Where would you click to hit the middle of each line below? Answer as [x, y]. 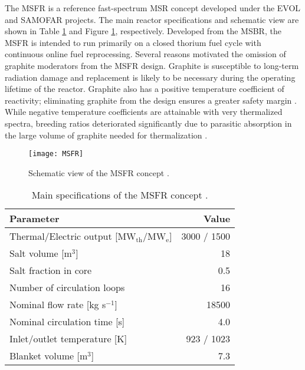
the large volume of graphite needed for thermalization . [106, 135]
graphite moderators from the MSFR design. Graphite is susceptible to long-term [152, 65]
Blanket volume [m [49, 356]
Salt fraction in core [51, 270]
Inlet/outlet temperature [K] [68, 339]
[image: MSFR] [56, 154]
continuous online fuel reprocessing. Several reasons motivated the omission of [145, 54]
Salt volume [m [41, 253]
